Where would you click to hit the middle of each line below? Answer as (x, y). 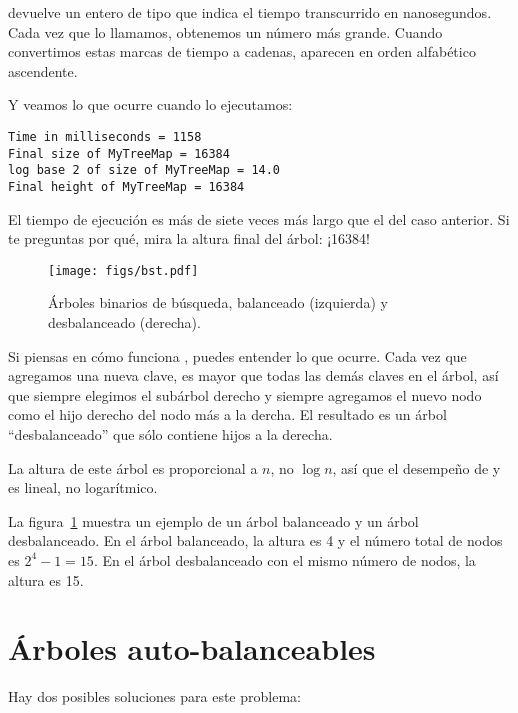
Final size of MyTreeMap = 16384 (119, 153)
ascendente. (43, 70)
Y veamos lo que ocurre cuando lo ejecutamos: (150, 104)
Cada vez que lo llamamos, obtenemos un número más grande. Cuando (225, 31)
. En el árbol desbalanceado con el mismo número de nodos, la (284, 559)
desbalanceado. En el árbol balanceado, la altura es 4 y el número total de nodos (255, 540)
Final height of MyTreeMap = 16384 (126, 186)
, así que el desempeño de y (416, 467)
